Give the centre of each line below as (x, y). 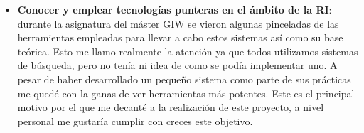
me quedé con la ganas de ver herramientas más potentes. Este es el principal (186, 93)
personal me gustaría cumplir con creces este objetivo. (135, 121)
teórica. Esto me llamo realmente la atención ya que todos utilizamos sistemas (188, 51)
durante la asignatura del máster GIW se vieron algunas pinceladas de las (178, 23)
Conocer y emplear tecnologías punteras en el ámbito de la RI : (175, 9)
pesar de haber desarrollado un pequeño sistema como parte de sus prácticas (184, 79)
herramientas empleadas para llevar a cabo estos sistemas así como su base (180, 37)
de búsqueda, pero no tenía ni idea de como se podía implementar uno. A (177, 65)
